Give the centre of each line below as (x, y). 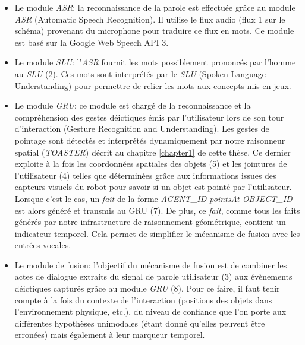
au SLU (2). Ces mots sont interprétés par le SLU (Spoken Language (140, 73)
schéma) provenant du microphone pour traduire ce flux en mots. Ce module (154, 31)
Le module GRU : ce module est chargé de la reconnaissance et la (133, 105)
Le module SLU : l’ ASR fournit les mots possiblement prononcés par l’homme (155, 62)
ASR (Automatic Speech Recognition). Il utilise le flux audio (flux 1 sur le (150, 19)
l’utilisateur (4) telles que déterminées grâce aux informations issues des (145, 175)
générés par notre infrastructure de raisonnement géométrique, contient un (150, 222)
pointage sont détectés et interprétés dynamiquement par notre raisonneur (150, 140)
